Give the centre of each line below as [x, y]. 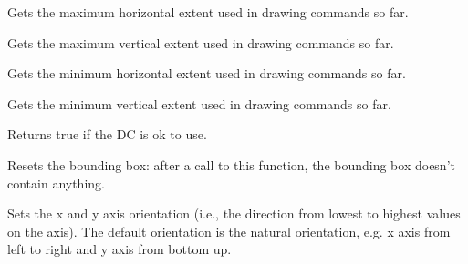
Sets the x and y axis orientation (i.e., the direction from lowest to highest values [234, 213]
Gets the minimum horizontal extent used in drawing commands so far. [207, 73]
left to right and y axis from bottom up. [120, 249]
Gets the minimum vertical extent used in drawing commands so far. [199, 103]
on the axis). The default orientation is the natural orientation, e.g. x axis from [229, 231]
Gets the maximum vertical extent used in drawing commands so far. [201, 42]
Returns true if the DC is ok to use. [107, 134]
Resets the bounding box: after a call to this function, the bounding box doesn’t [231, 164]
